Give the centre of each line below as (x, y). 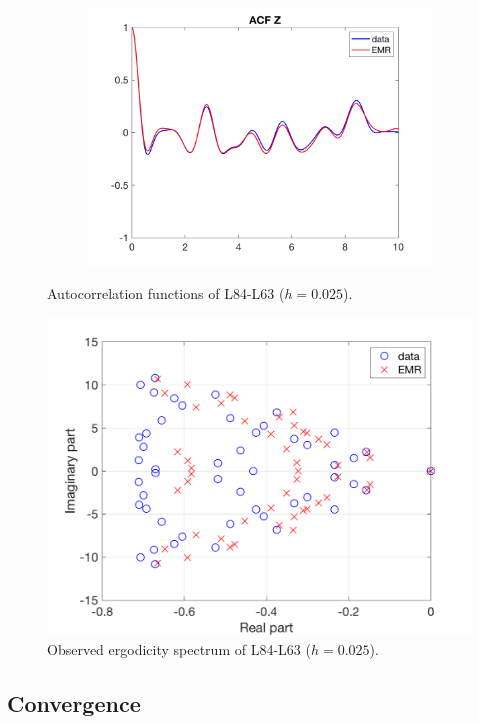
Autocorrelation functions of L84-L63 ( (166, 293)
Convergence (74, 703)
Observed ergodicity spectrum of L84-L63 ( (179, 649)
